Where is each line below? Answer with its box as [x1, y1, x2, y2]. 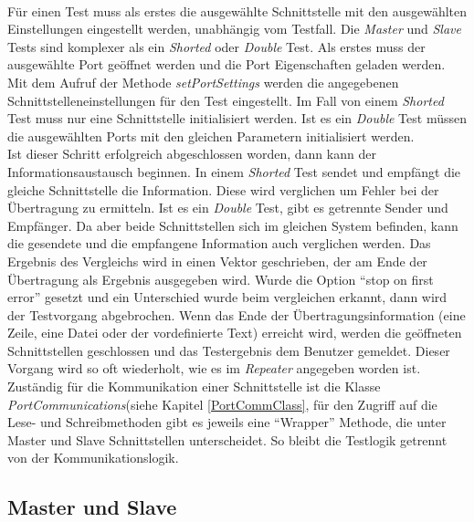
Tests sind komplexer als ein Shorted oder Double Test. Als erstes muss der [7, 37, 426, 56]
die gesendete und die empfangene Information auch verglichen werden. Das [7, 234, 431, 253]
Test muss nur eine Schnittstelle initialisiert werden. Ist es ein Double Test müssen [7, 109, 467, 128]
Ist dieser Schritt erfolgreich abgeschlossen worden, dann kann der [7, 144, 376, 163]
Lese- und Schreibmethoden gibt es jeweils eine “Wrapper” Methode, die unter [7, 412, 447, 432]
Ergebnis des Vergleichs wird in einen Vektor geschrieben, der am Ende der [7, 251, 427, 270]
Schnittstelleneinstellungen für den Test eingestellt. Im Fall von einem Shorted [7, 90, 444, 110]
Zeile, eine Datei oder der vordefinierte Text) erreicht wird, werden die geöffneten [7, 323, 462, 342]
